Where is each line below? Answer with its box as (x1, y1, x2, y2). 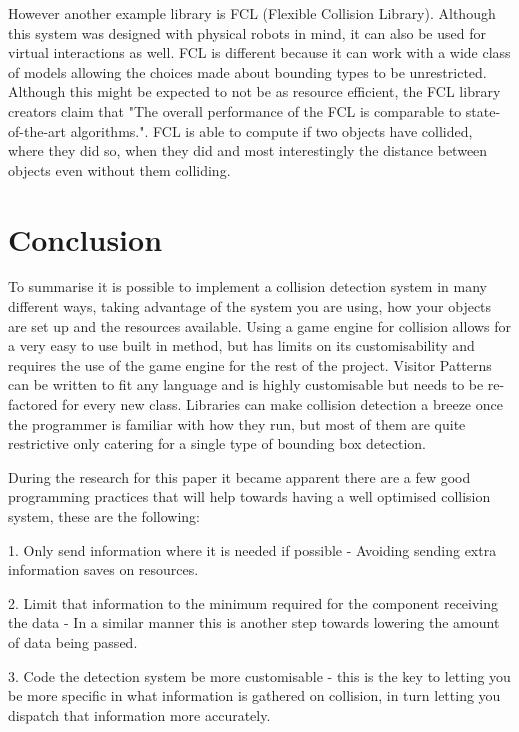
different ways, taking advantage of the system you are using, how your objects (8, 296, 492, 317)
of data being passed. (8, 631, 138, 652)
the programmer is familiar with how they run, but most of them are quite (8, 413, 466, 434)
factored (8, 394, 58, 415)
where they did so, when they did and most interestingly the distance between (8, 140, 488, 161)
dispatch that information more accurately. (8, 704, 271, 725)
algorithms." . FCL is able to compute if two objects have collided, (70, 120, 473, 141)
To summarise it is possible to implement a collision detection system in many (8, 276, 487, 297)
